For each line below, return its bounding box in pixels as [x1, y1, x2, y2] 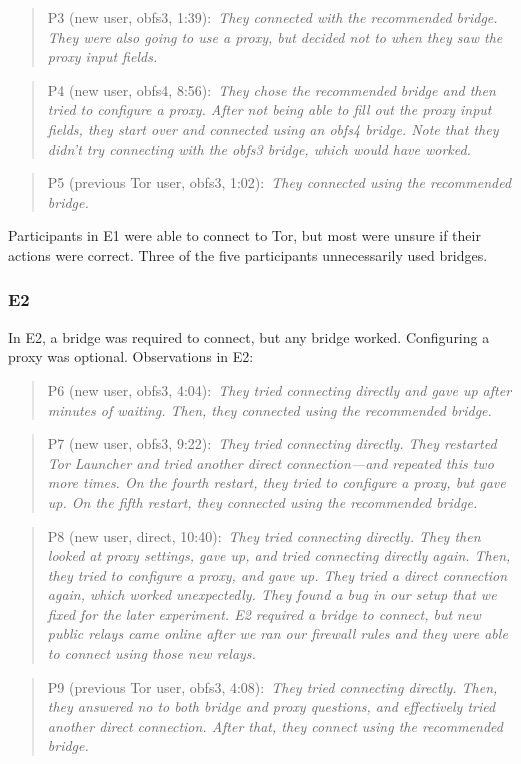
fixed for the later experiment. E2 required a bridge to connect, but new [47, 603, 481, 624]
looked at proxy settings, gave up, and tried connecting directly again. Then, [47, 545, 511, 566]
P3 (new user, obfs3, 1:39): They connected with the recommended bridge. [47, 7, 498, 27]
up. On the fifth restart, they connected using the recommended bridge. [47, 491, 478, 512]
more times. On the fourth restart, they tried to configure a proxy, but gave [47, 472, 506, 493]
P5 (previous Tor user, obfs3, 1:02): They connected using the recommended [47, 172, 512, 193]
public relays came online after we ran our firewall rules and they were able [47, 623, 508, 644]
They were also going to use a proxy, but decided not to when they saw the [47, 26, 503, 47]
